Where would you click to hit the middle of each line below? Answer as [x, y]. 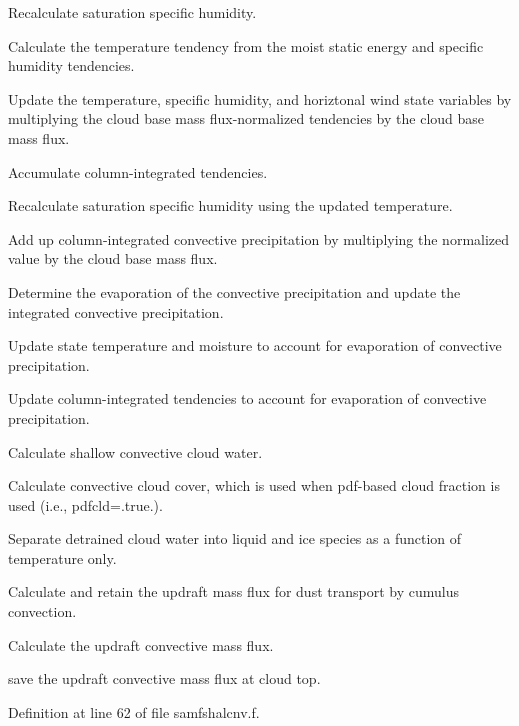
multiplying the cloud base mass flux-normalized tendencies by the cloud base [246, 118]
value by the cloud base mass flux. [113, 258]
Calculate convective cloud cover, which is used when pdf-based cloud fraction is [254, 485]
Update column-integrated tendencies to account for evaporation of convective [247, 398]
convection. [42, 611]
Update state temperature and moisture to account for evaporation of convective [255, 345]
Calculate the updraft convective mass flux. [141, 644]
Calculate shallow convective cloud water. [135, 451]
